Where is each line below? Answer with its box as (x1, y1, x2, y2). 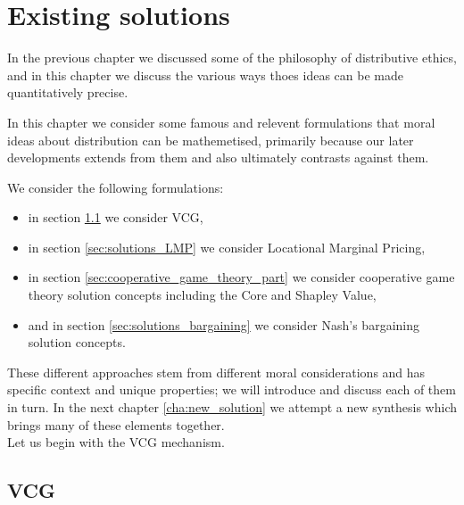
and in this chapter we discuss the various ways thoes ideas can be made (7, 65, 403, 84)
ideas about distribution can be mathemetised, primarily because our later (7, 130, 414, 149)
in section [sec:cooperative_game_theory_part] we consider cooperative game (28, 268, 455, 286)
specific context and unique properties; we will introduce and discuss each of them (7, 380, 456, 399)
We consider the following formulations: (7, 178, 224, 196)
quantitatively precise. (7, 83, 128, 102)
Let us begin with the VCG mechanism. (7, 433, 225, 451)
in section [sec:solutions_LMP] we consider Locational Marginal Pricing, (28, 237, 426, 256)
